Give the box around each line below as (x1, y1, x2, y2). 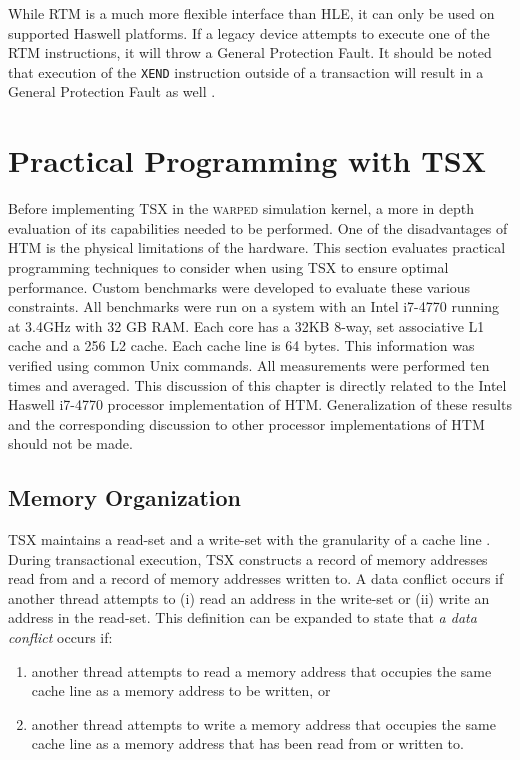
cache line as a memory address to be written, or (31, 680, 331, 701)
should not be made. (8, 433, 133, 454)
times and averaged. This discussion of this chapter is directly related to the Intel (8, 374, 507, 395)
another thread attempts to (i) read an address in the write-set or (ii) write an (8, 587, 490, 608)
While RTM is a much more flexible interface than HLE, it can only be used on (8, 3, 495, 23)
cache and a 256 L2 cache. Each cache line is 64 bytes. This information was (8, 335, 475, 356)
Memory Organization (8, 482, 242, 513)
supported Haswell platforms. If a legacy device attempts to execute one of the (8, 22, 490, 43)
